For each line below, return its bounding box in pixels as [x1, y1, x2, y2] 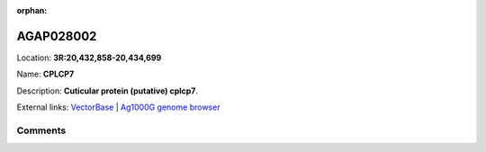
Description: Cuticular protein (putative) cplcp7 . [16, 85, 198, 96]
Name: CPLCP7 [16, 68, 75, 80]
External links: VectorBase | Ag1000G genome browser [16, 102, 220, 112]
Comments [16, 124, 67, 137]
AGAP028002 [16, 28, 97, 44]
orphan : [16, 5, 48, 15]
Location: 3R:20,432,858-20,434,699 [16, 52, 162, 63]
